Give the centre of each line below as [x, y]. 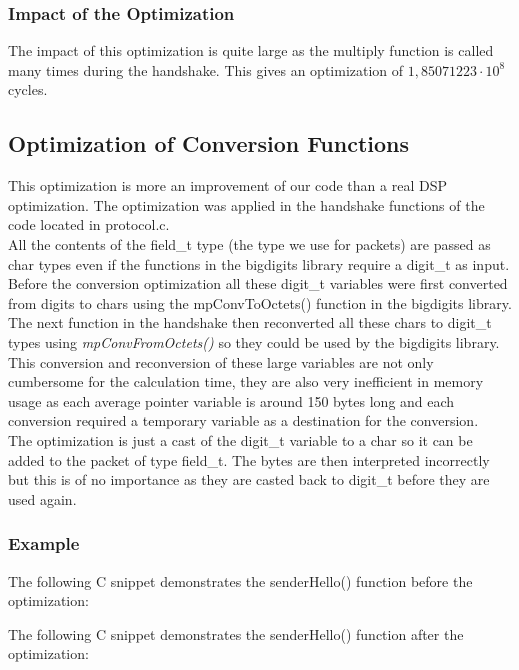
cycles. [28, 89]
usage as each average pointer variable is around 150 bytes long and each [231, 400]
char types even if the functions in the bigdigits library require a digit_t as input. [259, 263]
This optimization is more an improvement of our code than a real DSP [227, 185]
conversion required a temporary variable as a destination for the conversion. [243, 420]
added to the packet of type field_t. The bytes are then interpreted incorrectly [249, 459]
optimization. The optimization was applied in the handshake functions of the [246, 204]
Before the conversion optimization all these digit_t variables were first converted [258, 283]
